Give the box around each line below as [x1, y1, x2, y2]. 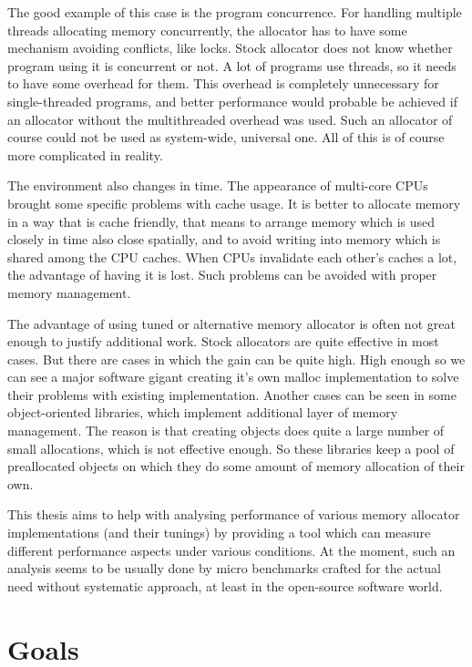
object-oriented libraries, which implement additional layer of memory [7, 403, 398, 422]
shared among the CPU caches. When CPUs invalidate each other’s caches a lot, [7, 247, 457, 266]
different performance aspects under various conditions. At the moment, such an [7, 540, 456, 559]
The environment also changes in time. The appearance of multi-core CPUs [7, 176, 428, 195]
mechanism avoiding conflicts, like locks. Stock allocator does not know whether [7, 38, 453, 57]
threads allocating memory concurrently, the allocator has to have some [7, 20, 407, 39]
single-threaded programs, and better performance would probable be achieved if [7, 91, 457, 110]
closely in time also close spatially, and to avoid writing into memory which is [7, 230, 441, 249]
